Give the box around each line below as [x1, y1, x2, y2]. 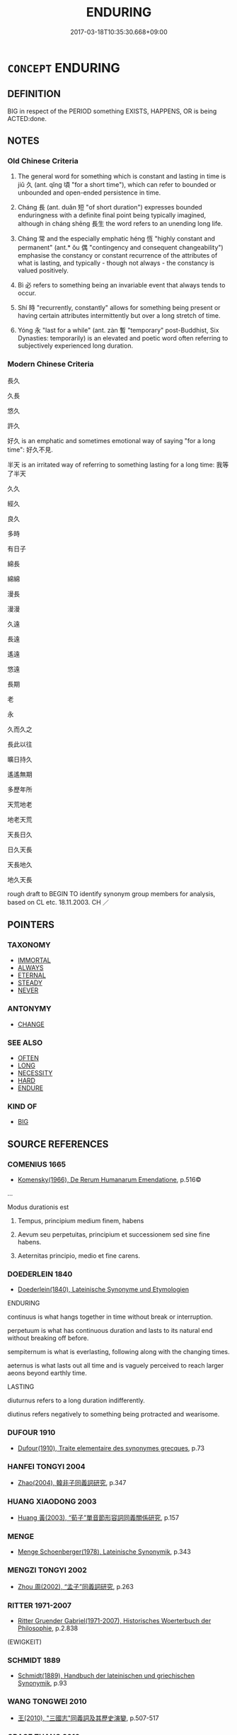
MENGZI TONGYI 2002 [7, 1565, 87, 1575]
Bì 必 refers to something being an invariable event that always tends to [17, 281, 226, 290]
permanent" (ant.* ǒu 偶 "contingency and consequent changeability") [17, 244, 224, 252]
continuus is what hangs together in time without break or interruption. [7, 1312, 214, 1321]
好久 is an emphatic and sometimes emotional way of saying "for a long [7, 436, 216, 445]
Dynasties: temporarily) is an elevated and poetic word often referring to [17, 334, 229, 343]
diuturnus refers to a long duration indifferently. [7, 1396, 145, 1405]
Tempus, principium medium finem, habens [17, 1217, 144, 1225]
